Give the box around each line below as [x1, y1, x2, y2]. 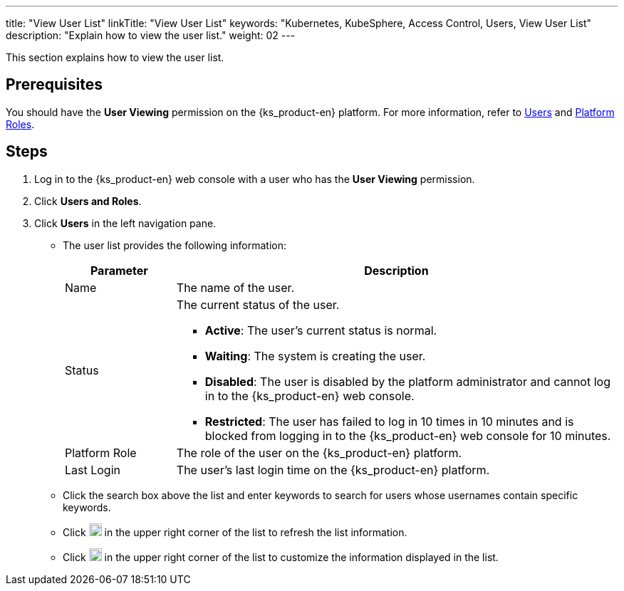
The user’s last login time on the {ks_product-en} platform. [176, 462, 490, 477]
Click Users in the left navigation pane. [34, 216, 217, 229]
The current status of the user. [176, 297, 340, 312]
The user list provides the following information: [63, 239, 286, 251]
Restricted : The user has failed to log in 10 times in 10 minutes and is [204, 414, 574, 429]
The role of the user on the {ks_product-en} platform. [176, 445, 462, 460]
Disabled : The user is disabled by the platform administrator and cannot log [204, 374, 610, 389]
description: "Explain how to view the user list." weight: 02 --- [6, 29, 296, 41]
